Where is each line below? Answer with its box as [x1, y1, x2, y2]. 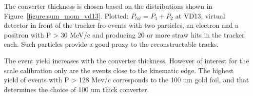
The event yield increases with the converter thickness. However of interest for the [4, 55, 249, 65]
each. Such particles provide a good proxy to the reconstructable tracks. [4, 39, 219, 49]
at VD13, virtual [175, 10, 225, 20]
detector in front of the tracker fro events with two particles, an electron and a [4, 20, 239, 30]
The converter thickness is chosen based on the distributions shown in [4, 1, 213, 11]
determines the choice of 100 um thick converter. [4, 84, 149, 94]
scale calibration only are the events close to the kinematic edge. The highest [4, 65, 234, 75]
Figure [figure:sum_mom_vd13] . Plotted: [4, 10, 129, 20]
